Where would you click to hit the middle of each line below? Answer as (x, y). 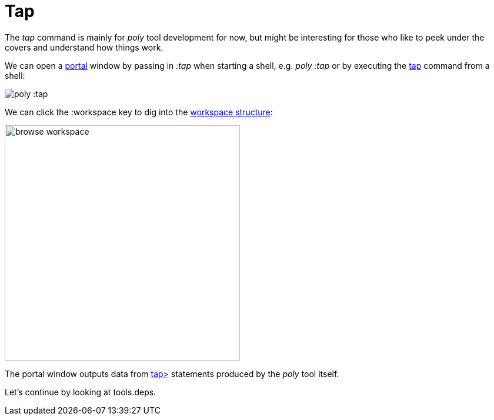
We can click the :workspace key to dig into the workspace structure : (139, 112)
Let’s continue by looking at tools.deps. (81, 392)
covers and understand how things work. (84, 47)
